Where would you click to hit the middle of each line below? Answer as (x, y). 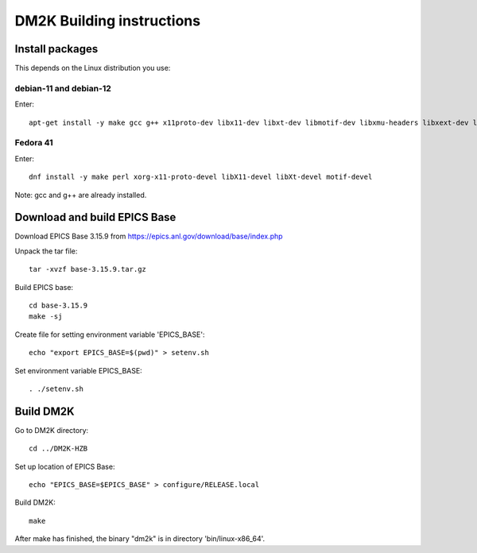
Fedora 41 (34, 143)
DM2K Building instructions (108, 21)
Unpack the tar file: (46, 251)
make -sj (46, 317)
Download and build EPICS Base (95, 217)
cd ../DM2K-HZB (58, 449)
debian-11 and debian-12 (63, 88)
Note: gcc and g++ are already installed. (81, 195)
